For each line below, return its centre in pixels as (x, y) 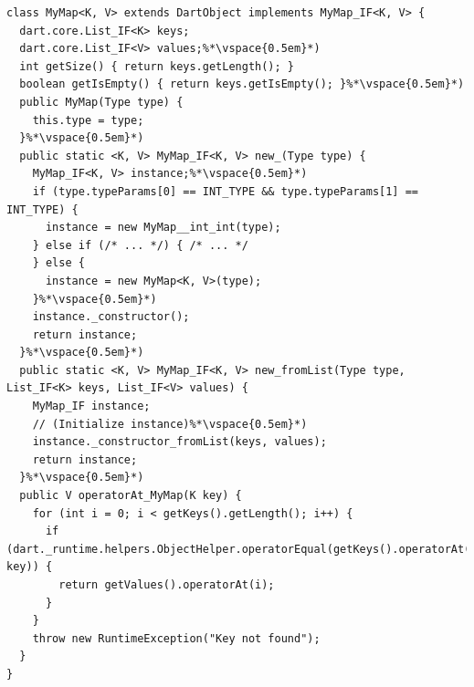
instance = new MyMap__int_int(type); (163, 228)
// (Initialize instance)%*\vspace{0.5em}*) (170, 424)
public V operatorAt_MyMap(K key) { (131, 496)
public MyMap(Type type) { (101, 102)
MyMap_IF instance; (91, 406)
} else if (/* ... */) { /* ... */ (140, 245)
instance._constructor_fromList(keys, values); (179, 442)
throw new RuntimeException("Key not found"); (176, 638)
